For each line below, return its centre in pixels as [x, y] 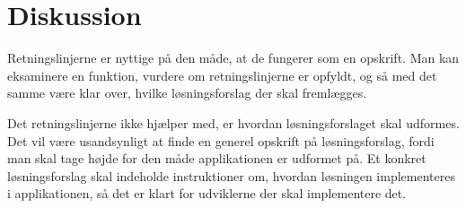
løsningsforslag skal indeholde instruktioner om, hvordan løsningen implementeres [231, 175]
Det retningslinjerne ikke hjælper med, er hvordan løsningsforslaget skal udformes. [233, 122]
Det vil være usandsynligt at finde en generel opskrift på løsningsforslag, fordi [221, 140]
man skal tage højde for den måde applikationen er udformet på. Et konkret [217, 158]
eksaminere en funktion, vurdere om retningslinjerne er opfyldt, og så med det [222, 75]
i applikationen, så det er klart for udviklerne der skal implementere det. [207, 193]
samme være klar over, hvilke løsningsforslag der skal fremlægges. [187, 93]
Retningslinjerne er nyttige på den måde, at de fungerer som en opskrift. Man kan [233, 58]
